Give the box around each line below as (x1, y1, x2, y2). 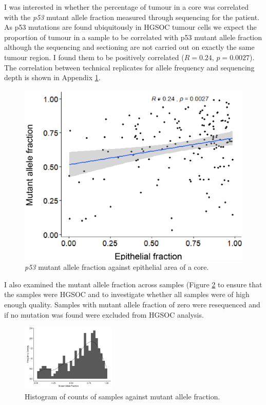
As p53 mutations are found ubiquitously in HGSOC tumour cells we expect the (4, 22, 257, 32)
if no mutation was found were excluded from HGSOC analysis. (4, 309, 204, 320)
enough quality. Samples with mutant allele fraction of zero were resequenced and (4, 299, 260, 309)
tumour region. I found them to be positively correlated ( (4, 51, 184, 62)
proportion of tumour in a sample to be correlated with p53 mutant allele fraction (4, 31, 262, 42)
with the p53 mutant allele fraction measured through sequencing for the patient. (4, 11, 260, 22)
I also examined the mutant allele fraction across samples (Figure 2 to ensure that (4, 279, 262, 289)
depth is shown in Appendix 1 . (4, 72, 101, 83)
